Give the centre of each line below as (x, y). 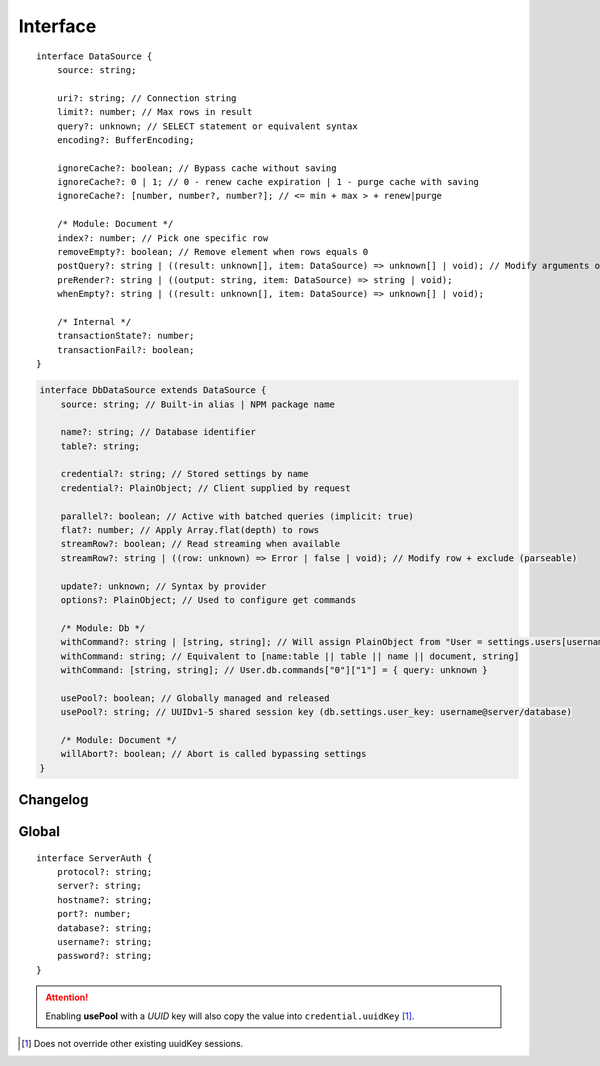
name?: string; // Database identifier (158, 432)
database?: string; (104, 928)
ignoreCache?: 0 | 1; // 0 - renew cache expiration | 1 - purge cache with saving (268, 182)
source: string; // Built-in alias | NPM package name (197, 404)
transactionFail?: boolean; (125, 349)
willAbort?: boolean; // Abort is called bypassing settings (213, 754)
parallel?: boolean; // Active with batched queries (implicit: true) (237, 516)
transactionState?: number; (125, 336)
